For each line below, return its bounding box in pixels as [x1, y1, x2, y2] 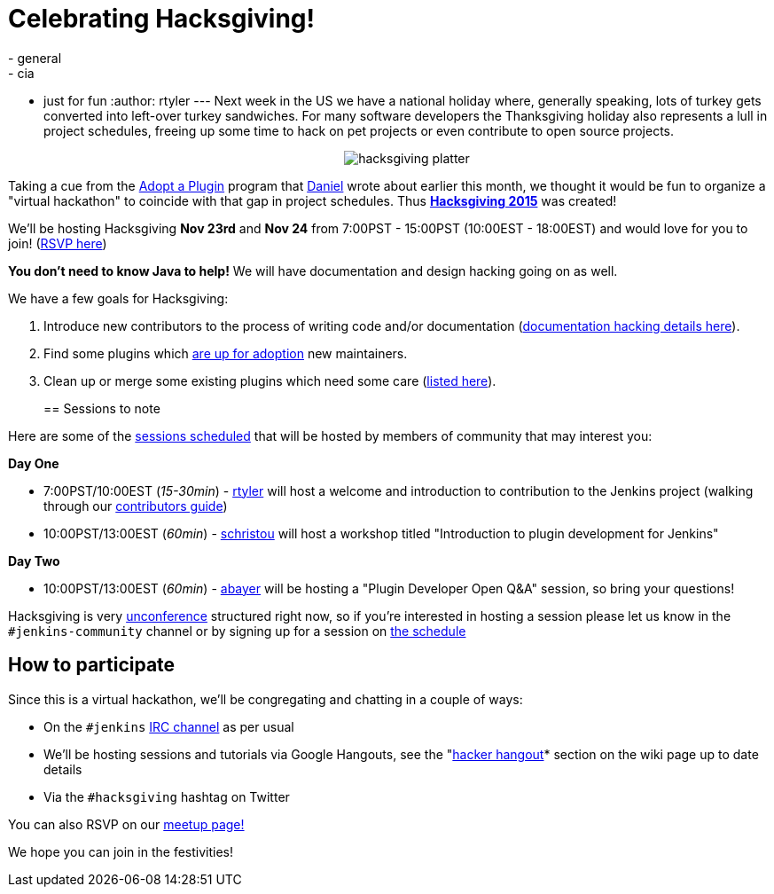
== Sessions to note [43, 400, 160, 416]
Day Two [8, 553, 60, 569]
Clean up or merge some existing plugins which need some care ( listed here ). [43, 372, 496, 388]
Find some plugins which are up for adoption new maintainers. [43, 345, 408, 361]
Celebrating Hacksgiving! [8, 4, 315, 34]
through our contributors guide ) [43, 498, 228, 514]
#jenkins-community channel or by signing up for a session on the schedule [8, 623, 466, 639]
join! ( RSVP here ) [8, 235, 107, 251]
